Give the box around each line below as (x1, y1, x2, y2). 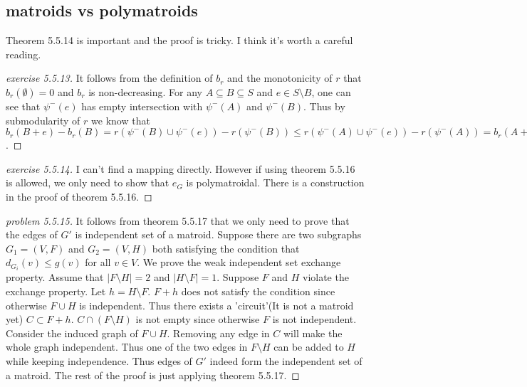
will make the (283, 325, 343, 340)
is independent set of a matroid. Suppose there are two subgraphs (75, 227, 362, 242)
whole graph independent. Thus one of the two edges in (6, 339, 248, 354)
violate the (302, 270, 349, 285)
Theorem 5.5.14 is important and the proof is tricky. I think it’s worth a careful (6, 33, 353, 48)
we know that (91, 112, 150, 127)
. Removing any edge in (167, 325, 270, 340)
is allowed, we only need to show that (6, 175, 169, 190)
